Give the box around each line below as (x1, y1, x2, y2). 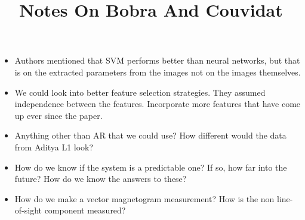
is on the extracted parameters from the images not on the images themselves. (14, 65, 301, 78)
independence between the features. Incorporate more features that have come (14, 98, 301, 110)
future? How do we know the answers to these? (14, 172, 187, 185)
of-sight (14, 204, 42, 216)
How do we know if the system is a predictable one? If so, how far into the (14, 161, 287, 173)
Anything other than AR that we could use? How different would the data (14, 129, 286, 142)
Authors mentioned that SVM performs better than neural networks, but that (14, 54, 300, 67)
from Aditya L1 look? (14, 140, 94, 153)
